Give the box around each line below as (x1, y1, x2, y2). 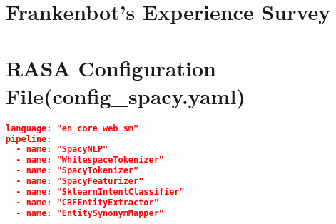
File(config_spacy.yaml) (6, 81, 245, 110)
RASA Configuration (6, 53, 216, 82)
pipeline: (6, 133, 52, 144)
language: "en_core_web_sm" (6, 123, 139, 133)
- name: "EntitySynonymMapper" (16, 208, 164, 218)
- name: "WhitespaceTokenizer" (16, 155, 164, 166)
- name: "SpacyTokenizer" (16, 166, 139, 176)
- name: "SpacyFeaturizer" (16, 176, 144, 187)
